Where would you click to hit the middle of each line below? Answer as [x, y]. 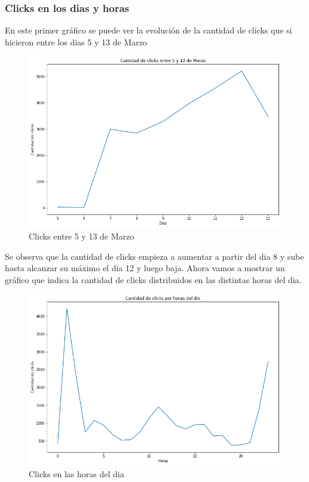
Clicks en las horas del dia [77, 473]
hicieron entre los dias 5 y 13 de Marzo [76, 42]
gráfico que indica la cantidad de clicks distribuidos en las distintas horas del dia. [153, 279]
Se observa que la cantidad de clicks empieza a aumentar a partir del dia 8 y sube [154, 256]
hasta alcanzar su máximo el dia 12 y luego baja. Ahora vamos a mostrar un [145, 268]
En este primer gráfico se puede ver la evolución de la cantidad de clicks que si [149, 30]
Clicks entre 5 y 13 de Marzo [82, 236]
